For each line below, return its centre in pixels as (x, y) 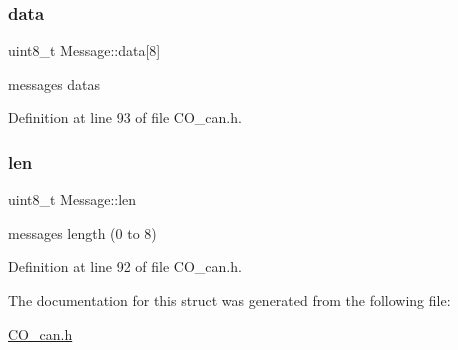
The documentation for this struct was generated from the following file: (229, 300)
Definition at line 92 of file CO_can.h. (125, 266)
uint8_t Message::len (72, 199)
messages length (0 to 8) (82, 232)
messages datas (54, 83)
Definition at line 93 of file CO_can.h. (125, 117)
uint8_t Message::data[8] (84, 50)
